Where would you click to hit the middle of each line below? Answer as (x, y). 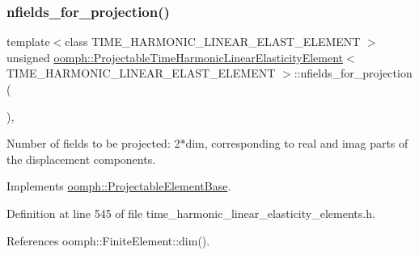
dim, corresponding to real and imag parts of (297, 143)
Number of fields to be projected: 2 (93, 143)
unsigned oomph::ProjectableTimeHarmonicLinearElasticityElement (175, 57)
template (28, 42)
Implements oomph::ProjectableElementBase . (119, 186)
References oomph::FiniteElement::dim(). (108, 240)
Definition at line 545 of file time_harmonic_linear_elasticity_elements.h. (191, 213)
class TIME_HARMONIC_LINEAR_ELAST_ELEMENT (213, 42)
